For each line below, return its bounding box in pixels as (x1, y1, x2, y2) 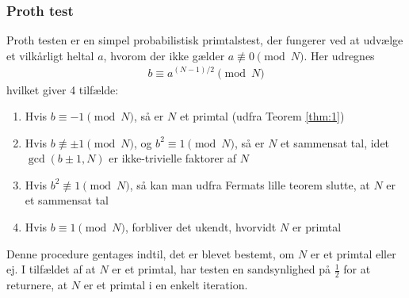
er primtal (292, 219, 342, 235)
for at (343, 261, 371, 277)
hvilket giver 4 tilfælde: (6, 81, 119, 97)
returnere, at (6, 277, 68, 293)
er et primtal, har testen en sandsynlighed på (112, 261, 331, 277)
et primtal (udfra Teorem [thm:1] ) (179, 108, 345, 124)
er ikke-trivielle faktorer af (109, 150, 237, 166)
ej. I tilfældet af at (6, 261, 96, 277)
